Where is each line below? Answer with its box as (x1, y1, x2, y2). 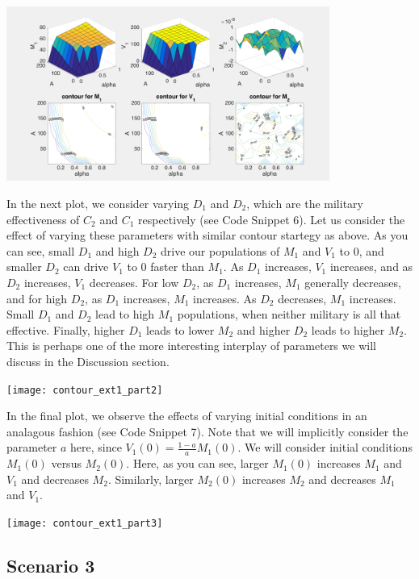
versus (51, 455, 82, 472)
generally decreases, (304, 273, 401, 290)
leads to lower (146, 321, 215, 338)
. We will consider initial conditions (237, 439, 413, 456)
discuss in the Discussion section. (6, 352, 170, 369)
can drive (63, 258, 109, 275)
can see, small (6, 242, 75, 259)
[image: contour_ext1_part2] (6, 384, 163, 396)
